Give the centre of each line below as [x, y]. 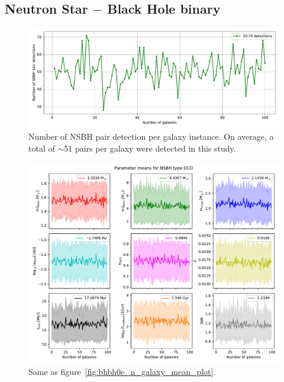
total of [42, 148]
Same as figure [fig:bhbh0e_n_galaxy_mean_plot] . [122, 372]
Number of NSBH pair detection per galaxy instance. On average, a [151, 137]
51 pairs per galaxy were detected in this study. [150, 148]
